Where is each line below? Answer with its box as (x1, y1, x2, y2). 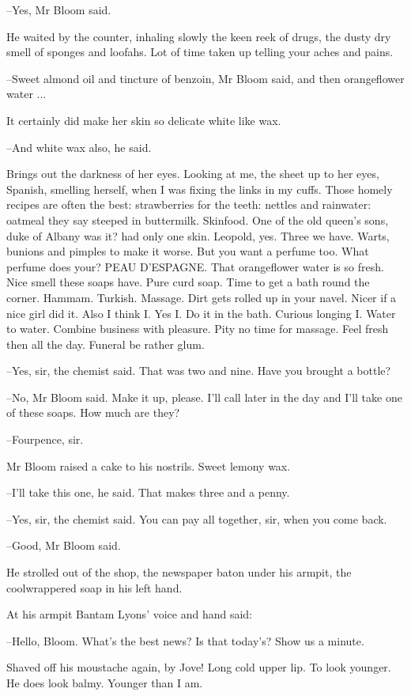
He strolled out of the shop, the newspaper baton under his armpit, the (6, 564, 352, 581)
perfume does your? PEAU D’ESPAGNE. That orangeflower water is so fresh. (6, 258, 384, 274)
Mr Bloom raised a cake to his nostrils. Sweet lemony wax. (6, 457, 291, 474)
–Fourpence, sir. (6, 431, 84, 448)
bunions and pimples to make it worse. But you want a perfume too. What (6, 243, 369, 259)
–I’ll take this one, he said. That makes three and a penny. (6, 484, 290, 501)
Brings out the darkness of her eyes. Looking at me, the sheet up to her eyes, (6, 165, 379, 182)
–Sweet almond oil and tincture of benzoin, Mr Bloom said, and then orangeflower (6, 70, 405, 86)
